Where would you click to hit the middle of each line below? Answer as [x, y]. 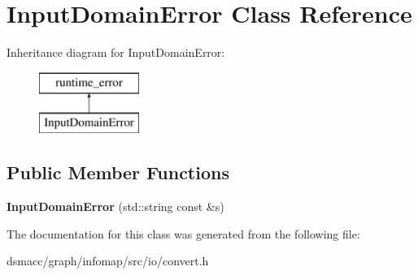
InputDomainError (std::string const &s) [115, 206]
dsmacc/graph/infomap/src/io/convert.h [108, 261]
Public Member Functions [118, 172]
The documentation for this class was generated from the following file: [183, 233]
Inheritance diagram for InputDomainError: [116, 52]
